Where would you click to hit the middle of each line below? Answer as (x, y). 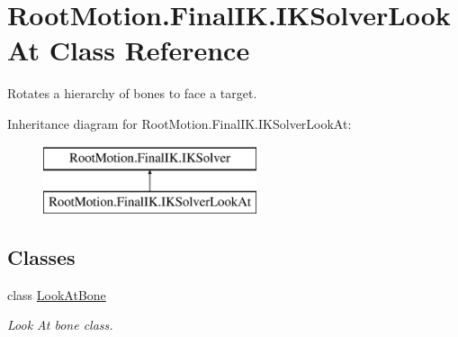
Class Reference (149, 50)
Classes (41, 257)
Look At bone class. (60, 325)
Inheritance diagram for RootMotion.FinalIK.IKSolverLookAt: (180, 123)
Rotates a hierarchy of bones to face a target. (132, 93)
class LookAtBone (57, 294)
